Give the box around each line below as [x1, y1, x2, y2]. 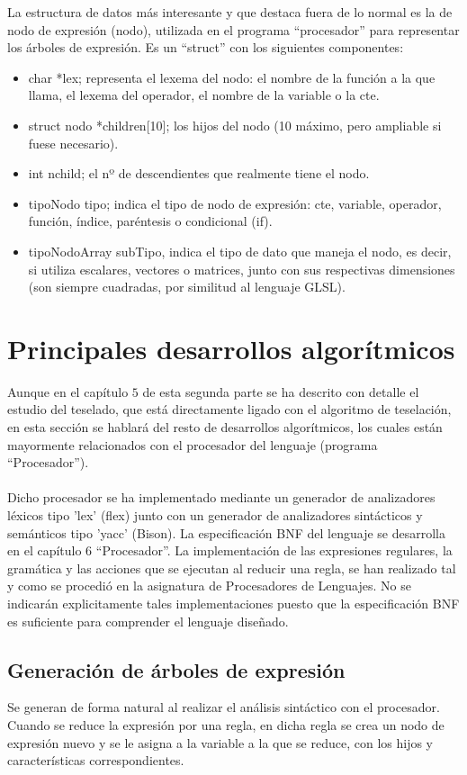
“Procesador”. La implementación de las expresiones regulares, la [95, 541, 453, 560]
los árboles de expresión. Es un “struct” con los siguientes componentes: [7, 38, 404, 57]
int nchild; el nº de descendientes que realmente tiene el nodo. [28, 164, 370, 183]
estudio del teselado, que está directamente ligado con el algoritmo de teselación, [7, 400, 452, 419]
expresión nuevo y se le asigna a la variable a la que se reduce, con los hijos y [7, 733, 434, 752]
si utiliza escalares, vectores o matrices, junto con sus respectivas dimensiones [28, 259, 455, 278]
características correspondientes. [7, 751, 184, 770]
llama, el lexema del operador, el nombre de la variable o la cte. [28, 86, 380, 104]
